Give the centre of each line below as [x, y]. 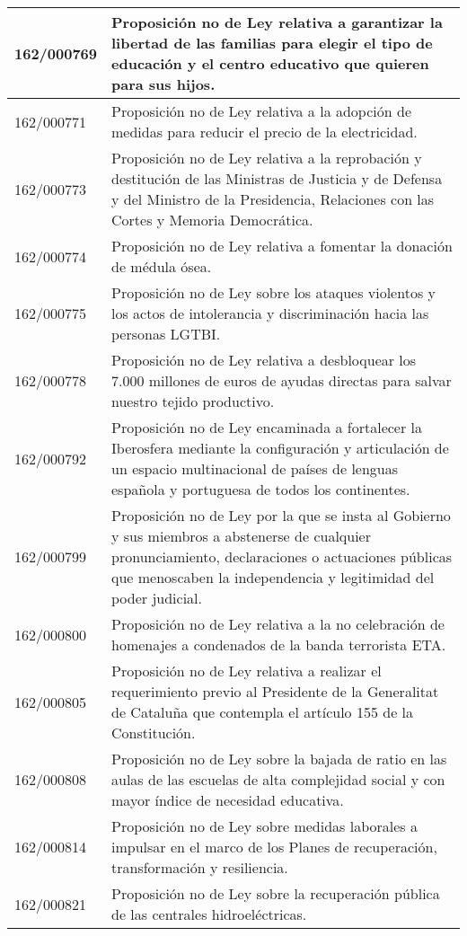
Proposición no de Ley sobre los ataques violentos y [273, 292]
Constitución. [154, 733]
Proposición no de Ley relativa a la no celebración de [278, 624]
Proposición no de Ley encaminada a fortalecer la [267, 427]
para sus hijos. [163, 84]
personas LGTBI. [166, 334]
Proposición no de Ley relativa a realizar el [247, 671]
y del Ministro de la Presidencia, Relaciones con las [273, 199]
